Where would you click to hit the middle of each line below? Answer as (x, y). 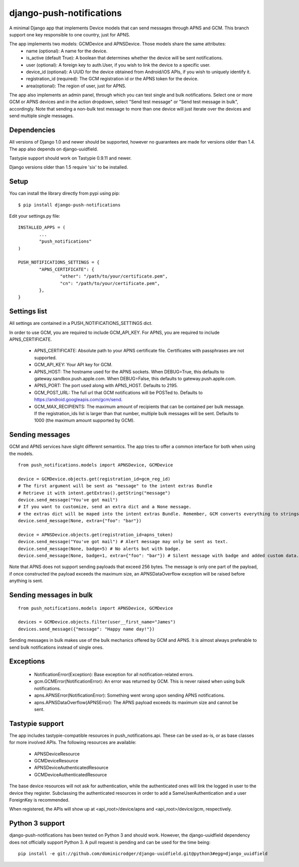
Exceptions (27, 661)
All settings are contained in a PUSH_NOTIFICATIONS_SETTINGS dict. (81, 323)
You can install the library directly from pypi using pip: (65, 193)
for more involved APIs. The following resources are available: (73, 742)
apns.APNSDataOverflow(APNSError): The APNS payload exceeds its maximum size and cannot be (136, 702)
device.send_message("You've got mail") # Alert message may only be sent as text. (123, 542)
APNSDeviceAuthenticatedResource (71, 768)
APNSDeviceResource (57, 754)
